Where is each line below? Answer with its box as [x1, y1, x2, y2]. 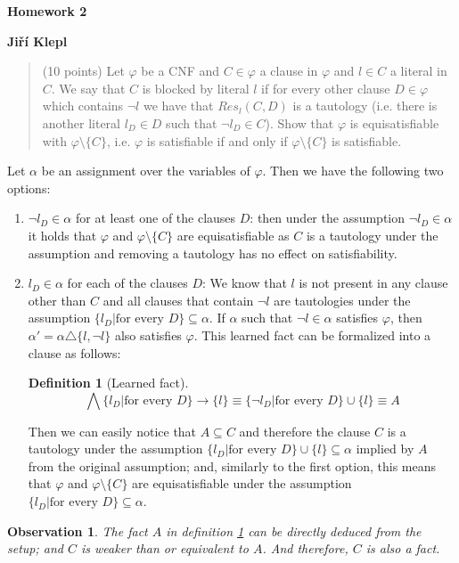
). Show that [265, 113, 334, 132]
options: [7, 178, 51, 197]
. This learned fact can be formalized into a [193, 325, 431, 344]
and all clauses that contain [102, 290, 254, 309]
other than [28, 290, 86, 309]
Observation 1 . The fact [7, 521, 148, 540]
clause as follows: [28, 343, 121, 362]
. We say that [51, 78, 126, 97]
